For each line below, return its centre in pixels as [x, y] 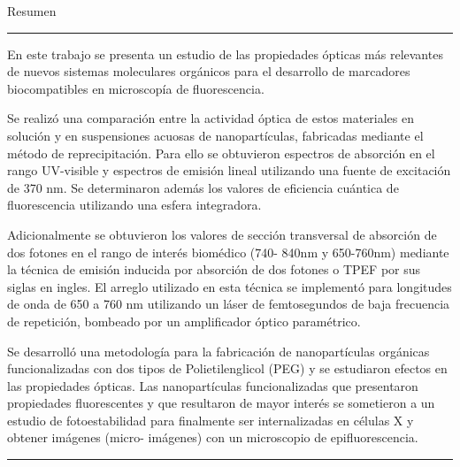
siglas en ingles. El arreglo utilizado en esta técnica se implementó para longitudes [230, 286]
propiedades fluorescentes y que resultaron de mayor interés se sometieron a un [221, 403]
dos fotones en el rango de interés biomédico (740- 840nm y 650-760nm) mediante [228, 252]
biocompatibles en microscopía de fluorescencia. [136, 88]
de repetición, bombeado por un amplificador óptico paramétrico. [184, 321]
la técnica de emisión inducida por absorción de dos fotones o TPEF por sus [214, 269]
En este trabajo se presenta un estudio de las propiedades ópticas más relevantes [225, 54]
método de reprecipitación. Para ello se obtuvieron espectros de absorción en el [221, 153]
